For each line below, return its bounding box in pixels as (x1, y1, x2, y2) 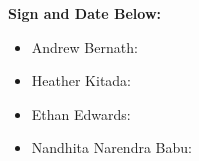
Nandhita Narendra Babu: (31, 137, 192, 158)
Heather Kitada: (31, 70, 132, 91)
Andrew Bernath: (31, 36, 138, 57)
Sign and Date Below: (8, 3, 162, 23)
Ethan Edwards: (31, 103, 131, 124)
